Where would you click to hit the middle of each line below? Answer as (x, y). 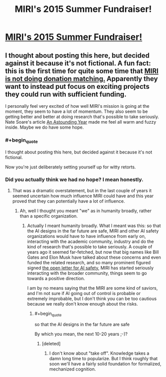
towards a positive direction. (56, 278)
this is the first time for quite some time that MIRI (82, 71)
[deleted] (51, 343)
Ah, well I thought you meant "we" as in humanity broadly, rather (86, 211)
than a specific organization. (49, 216)
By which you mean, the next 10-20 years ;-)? (81, 334)
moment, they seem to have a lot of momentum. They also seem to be (77, 111)
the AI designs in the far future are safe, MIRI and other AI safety (93, 231)
